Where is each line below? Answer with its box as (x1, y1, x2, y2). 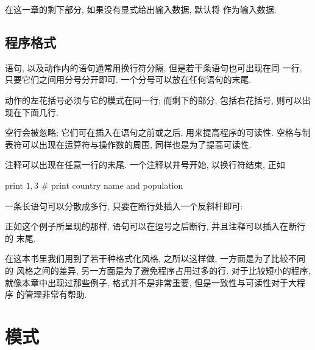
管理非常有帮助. (24, 288, 87, 301)
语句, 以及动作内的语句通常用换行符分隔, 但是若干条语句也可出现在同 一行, (5, 61, 302, 74)
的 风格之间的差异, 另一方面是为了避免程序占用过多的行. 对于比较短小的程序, (5, 264, 311, 276)
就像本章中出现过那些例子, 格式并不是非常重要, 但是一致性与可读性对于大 (5, 276, 297, 289)
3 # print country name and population (34, 178, 183, 191)
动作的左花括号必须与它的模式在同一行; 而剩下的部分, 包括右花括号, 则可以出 (5, 93, 311, 106)
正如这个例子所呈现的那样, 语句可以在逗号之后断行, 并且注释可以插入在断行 (5, 220, 306, 233)
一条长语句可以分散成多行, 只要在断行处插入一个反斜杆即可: (5, 199, 243, 212)
